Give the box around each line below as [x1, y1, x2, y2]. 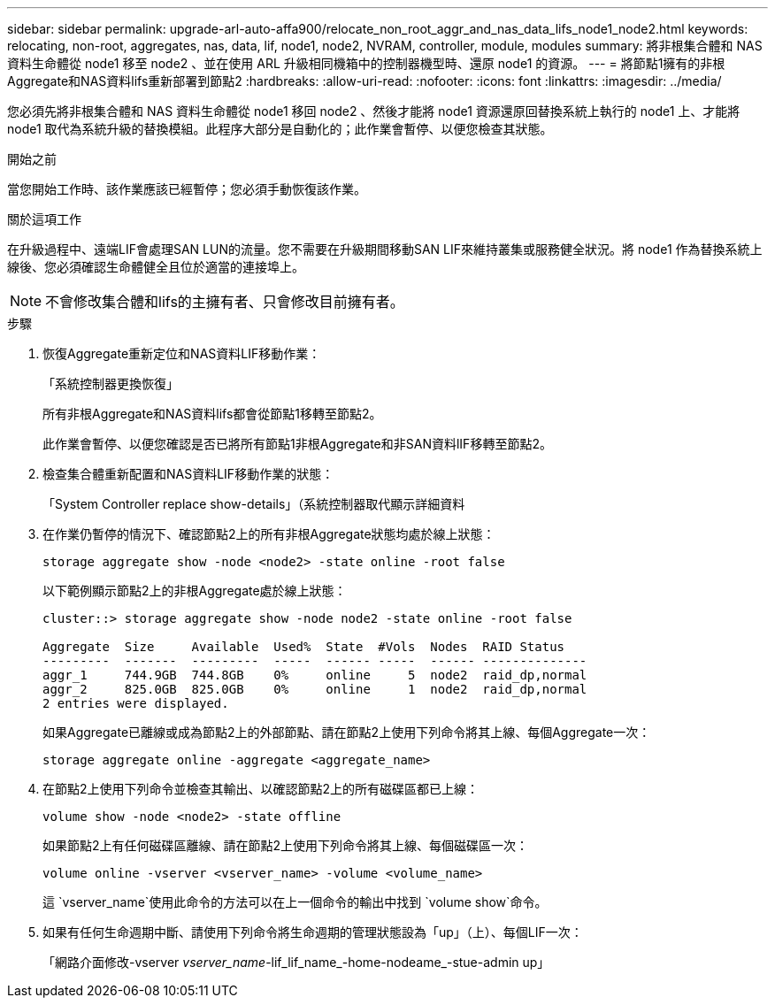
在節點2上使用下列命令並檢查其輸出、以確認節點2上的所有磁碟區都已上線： [42, 781, 480, 796]
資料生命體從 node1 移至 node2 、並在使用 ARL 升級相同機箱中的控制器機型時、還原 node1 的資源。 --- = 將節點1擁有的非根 [7, 56, 725, 71]
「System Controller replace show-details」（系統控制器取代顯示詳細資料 [42, 496, 465, 511]
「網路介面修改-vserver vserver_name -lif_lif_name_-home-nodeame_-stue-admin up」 [42, 955, 550, 970]
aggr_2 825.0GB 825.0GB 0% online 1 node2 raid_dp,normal [42, 682, 587, 696]
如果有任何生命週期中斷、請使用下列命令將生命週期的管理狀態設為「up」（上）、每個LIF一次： [42, 924, 583, 940]
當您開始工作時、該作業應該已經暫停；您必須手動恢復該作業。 [7, 181, 366, 196]
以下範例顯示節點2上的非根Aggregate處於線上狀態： [42, 583, 347, 598]
